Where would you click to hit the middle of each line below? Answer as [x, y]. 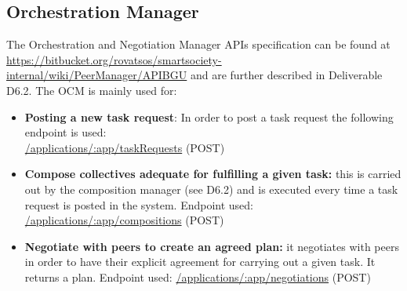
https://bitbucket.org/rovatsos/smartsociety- [114, 59]
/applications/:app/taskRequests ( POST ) [125, 147]
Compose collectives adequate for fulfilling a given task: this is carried [213, 174]
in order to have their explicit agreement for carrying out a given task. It [200, 262]
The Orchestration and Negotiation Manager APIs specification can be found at [198, 44]
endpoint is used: [65, 132]
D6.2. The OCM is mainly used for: [92, 90]
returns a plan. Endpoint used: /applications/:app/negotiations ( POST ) [198, 276]
